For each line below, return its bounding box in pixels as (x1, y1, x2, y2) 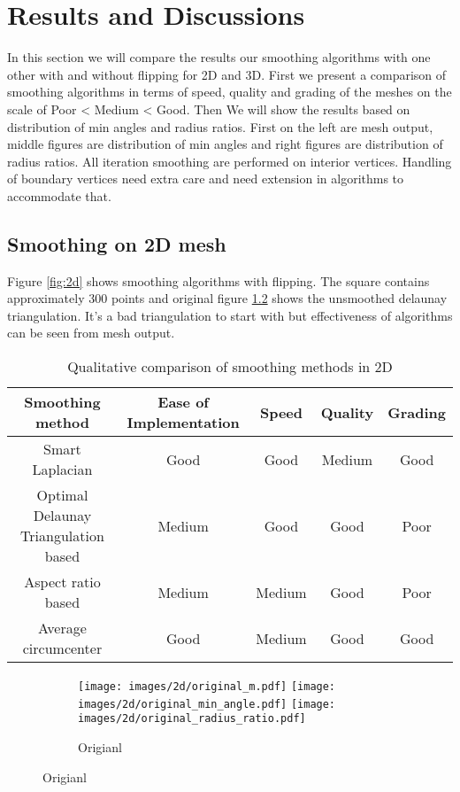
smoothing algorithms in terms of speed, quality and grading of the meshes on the (7, 82, 452, 101)
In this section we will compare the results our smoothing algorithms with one (7, 48, 431, 66)
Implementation (126, 412, 240, 433)
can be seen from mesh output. (7, 323, 175, 342)
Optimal (36, 485, 88, 506)
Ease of (157, 392, 209, 413)
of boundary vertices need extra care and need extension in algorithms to (7, 169, 404, 188)
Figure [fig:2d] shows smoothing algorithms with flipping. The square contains (7, 271, 430, 290)
